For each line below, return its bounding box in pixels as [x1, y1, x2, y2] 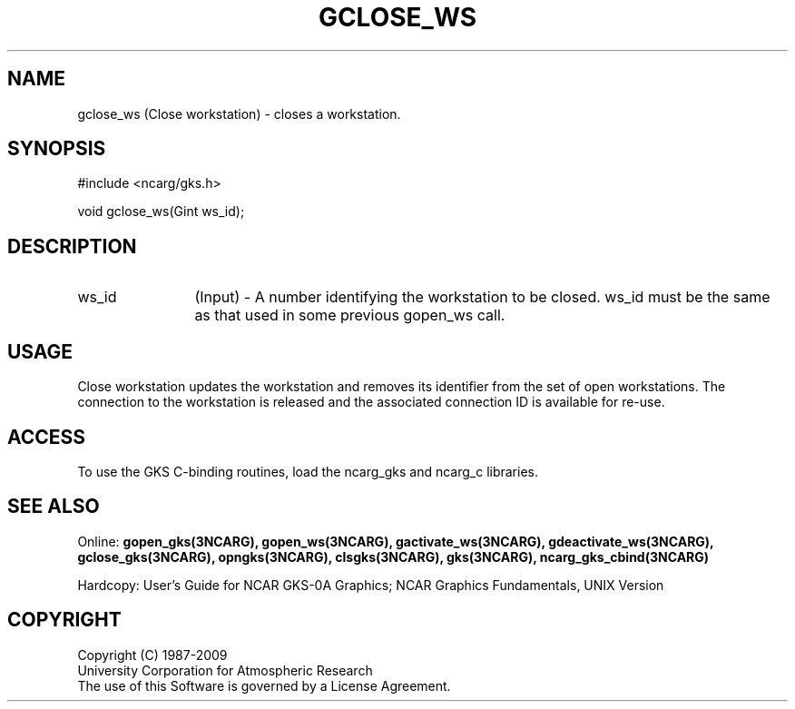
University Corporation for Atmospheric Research [77, 662, 373, 678]
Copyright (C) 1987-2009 [77, 646, 228, 663]
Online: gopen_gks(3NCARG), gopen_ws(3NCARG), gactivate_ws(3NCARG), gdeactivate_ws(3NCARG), [77, 533, 714, 549]
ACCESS [7, 425, 86, 448]
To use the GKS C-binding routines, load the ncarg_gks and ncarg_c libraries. [77, 463, 539, 479]
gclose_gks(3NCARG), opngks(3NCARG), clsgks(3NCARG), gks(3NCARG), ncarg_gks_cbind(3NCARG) [77, 548, 710, 565]
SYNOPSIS [7, 137, 106, 161]
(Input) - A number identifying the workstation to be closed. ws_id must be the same [194, 288, 770, 307]
